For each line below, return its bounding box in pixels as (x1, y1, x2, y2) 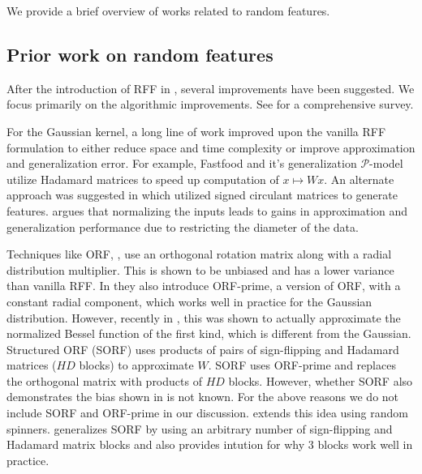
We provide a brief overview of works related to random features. (6, 2, 330, 19)
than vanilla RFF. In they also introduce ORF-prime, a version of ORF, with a (6, 277, 401, 294)
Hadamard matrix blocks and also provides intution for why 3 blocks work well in (6, 436, 413, 453)
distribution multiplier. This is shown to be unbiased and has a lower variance (6, 261, 394, 278)
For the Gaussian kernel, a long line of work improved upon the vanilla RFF (6, 122, 386, 139)
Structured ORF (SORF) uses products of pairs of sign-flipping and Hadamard (6, 340, 399, 357)
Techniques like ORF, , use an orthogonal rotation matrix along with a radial (6, 246, 392, 263)
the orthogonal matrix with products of (6, 372, 202, 389)
